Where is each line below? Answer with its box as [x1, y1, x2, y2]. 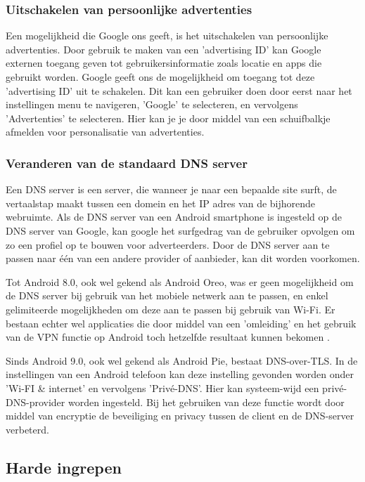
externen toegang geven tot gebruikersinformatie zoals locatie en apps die [6, 56, 322, 70]
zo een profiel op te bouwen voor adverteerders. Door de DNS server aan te [6, 237, 330, 252]
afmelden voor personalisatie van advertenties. [6, 124, 205, 139]
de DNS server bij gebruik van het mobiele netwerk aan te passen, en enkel [6, 288, 328, 303]
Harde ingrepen [6, 456, 122, 478]
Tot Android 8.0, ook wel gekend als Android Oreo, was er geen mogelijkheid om [6, 274, 354, 289]
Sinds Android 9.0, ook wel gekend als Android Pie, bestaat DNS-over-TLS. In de [6, 353, 358, 367]
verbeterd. [6, 422, 49, 436]
